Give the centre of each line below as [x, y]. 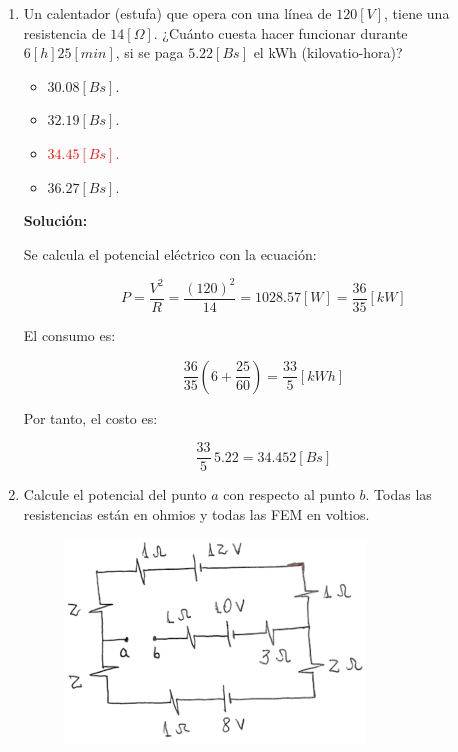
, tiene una [417, 13]
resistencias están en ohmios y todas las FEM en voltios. [196, 513]
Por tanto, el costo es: [90, 417]
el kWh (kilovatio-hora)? [328, 52]
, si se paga [149, 52]
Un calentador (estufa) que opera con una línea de [177, 13]
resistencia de [64, 32]
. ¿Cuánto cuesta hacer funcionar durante [280, 32]
